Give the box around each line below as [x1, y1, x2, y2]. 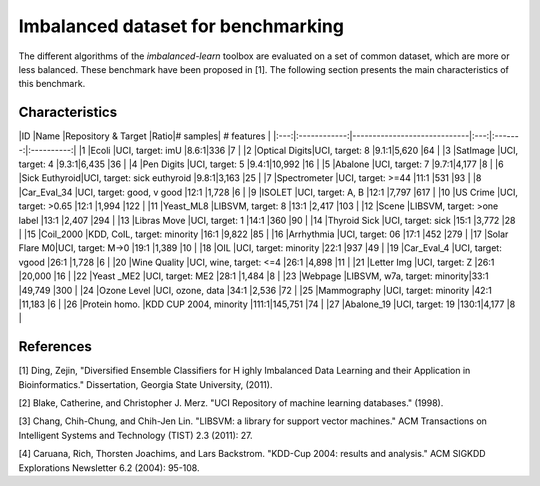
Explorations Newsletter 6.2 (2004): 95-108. [18, 461, 200, 474]
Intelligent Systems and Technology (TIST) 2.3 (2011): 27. [18, 429, 254, 441]
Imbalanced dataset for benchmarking [18, 15, 345, 37]
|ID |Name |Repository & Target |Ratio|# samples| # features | [18, 130, 272, 142]
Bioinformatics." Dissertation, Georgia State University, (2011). [18, 378, 273, 390]
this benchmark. [18, 78, 86, 90]
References [18, 338, 92, 355]
